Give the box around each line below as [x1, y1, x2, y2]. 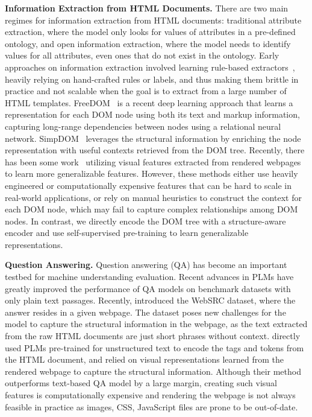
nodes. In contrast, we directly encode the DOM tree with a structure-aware [5, 214, 286, 227]
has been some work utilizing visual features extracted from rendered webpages [5, 155, 301, 168]
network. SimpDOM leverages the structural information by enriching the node [5, 132, 301, 144]
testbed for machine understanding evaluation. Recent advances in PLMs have [5, 270, 294, 283]
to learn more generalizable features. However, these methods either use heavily [5, 167, 298, 180]
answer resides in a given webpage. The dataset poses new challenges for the [5, 305, 286, 318]
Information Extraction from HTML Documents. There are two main [5, 2, 289, 14]
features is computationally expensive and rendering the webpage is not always [5, 389, 296, 401]
